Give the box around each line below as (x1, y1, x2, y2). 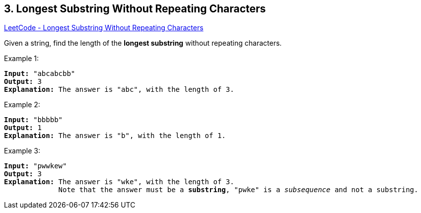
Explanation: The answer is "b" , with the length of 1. (4, 132, 226, 140)
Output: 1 (4, 124, 42, 132)
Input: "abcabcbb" (4, 70, 75, 78)
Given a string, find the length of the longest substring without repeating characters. (4, 39, 282, 48)
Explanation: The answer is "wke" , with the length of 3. (4, 178, 234, 186)
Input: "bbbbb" (4, 116, 63, 124)
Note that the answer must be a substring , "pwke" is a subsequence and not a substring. (58, 186, 419, 194)
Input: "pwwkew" (4, 162, 67, 170)
